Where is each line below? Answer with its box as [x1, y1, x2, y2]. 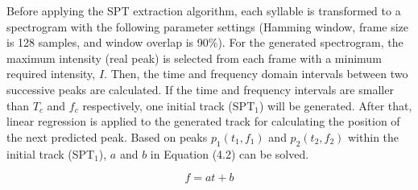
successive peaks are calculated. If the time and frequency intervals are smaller [6, 81, 394, 97]
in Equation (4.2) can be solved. [150, 145, 309, 162]
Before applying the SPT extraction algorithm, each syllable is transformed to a [6, 2, 401, 19]
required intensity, [6, 65, 96, 82]
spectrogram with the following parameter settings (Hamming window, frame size [6, 18, 409, 35]
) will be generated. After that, [259, 97, 412, 114]
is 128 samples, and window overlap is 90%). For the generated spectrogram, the [6, 34, 404, 51]
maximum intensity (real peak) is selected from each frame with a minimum [6, 49, 382, 66]
